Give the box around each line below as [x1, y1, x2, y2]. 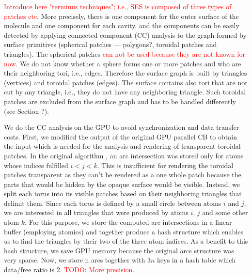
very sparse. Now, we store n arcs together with [4, 255, 145, 265]
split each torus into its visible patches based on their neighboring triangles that [4, 188, 242, 199]
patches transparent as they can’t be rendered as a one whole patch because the [4, 170, 241, 180]
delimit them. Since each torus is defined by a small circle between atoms [4, 198, 221, 208]
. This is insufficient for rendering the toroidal [97, 160, 234, 170]
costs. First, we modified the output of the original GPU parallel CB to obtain [4, 131, 237, 141]
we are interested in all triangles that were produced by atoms [4, 207, 189, 217]
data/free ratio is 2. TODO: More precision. [4, 264, 135, 275]
